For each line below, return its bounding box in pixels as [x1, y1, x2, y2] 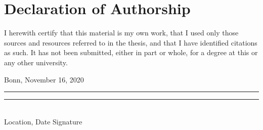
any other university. [4, 57, 68, 67]
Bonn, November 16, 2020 [4, 74, 84, 84]
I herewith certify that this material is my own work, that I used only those [4, 27, 239, 38]
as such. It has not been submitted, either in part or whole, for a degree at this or [4, 47, 258, 58]
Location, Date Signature [4, 116, 82, 126]
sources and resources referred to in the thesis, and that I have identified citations [4, 37, 257, 48]
